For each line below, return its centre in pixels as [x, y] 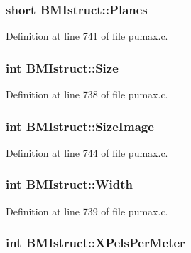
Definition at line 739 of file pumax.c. [87, 211]
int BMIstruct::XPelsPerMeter [95, 243]
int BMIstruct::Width [70, 184]
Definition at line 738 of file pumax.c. [87, 94]
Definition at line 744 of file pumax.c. [87, 152]
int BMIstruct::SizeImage [80, 126]
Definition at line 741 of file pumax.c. [87, 36]
